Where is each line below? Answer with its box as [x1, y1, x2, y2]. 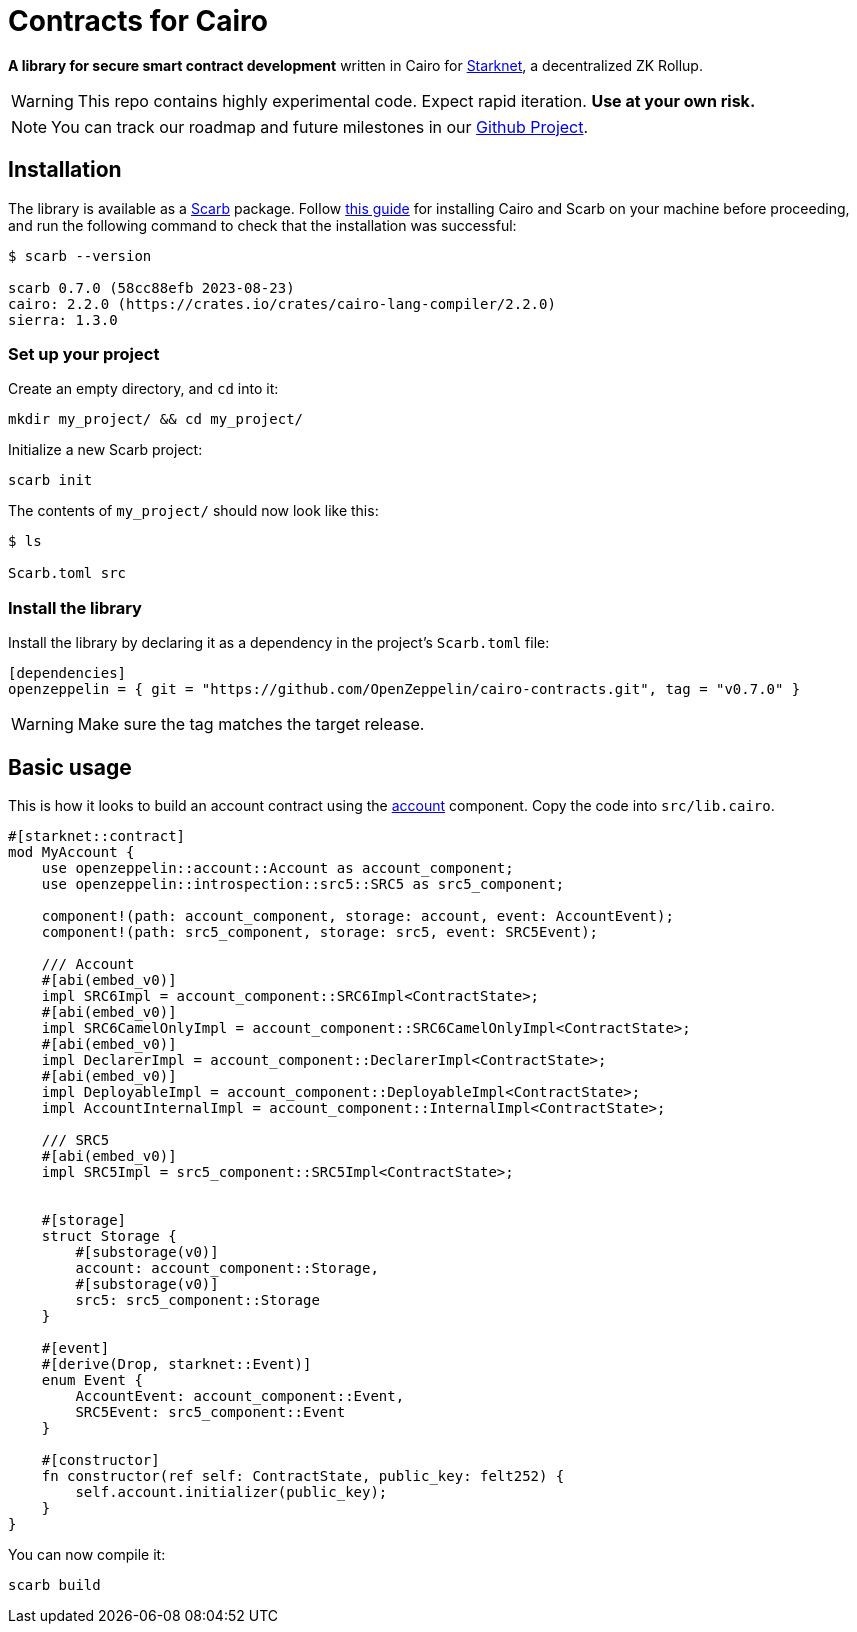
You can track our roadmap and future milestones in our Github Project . [51, 116, 589, 137]
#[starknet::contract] [8, 827, 186, 844]
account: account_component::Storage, [75, 1259, 379, 1276]
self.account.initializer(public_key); [75, 1483, 388, 1500]
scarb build [8, 1576, 101, 1593]
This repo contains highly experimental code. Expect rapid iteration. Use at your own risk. [77, 90, 756, 111]
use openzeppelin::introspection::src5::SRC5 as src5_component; [41, 875, 565, 892]
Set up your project [8, 343, 160, 364]
